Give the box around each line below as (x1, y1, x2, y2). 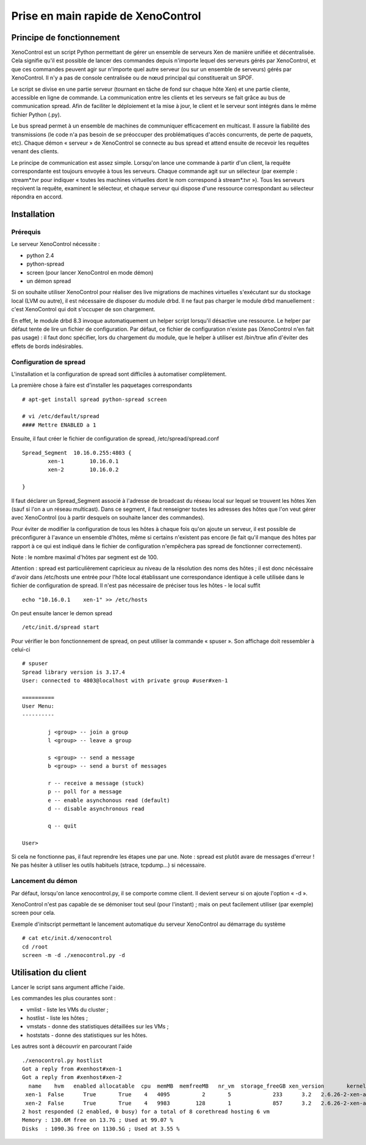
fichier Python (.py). (11, 110, 62, 118)
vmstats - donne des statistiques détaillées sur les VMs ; (26, 1023, 169, 1030)
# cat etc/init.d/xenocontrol (22, 934, 113, 942)
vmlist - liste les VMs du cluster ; (26, 1006, 109, 1013)
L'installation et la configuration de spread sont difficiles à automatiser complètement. (11, 370, 227, 378)
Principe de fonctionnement (11, 32, 120, 43)
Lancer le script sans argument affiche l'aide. (11, 983, 125, 991)
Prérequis (11, 228, 41, 236)
